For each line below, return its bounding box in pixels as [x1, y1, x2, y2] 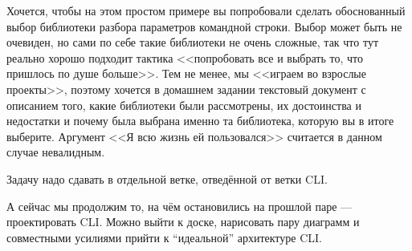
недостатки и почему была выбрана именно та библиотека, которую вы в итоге [6, 112, 394, 129]
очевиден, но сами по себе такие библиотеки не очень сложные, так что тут [6, 34, 379, 51]
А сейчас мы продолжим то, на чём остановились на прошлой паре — [6, 197, 353, 214]
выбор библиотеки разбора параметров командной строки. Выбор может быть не [6, 18, 402, 34]
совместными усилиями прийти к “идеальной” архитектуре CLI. [6, 229, 322, 245]
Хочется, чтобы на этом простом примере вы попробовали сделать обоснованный [6, 2, 406, 18]
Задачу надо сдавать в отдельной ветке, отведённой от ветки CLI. [6, 170, 328, 187]
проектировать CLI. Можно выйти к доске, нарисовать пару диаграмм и [6, 213, 360, 230]
